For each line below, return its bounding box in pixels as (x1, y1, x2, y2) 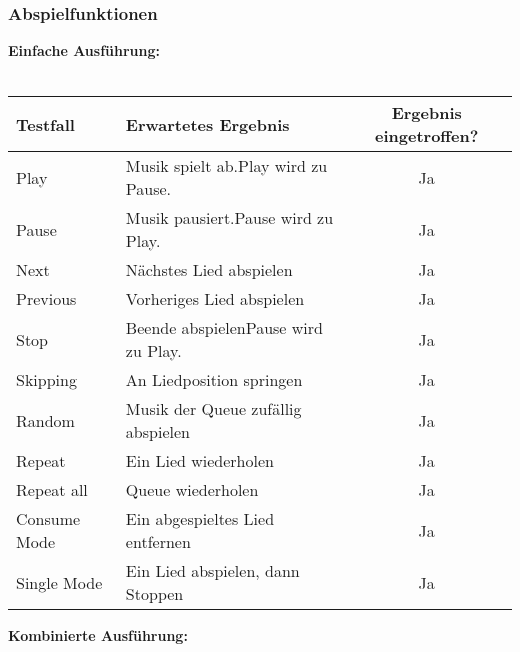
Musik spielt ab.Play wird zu (125, 154, 328, 178)
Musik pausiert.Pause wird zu (125, 206, 334, 230)
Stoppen (125, 582, 184, 606)
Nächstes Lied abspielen (125, 258, 293, 282)
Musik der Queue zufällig (125, 397, 302, 421)
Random (16, 408, 75, 432)
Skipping (16, 368, 77, 392)
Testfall (16, 112, 75, 136)
